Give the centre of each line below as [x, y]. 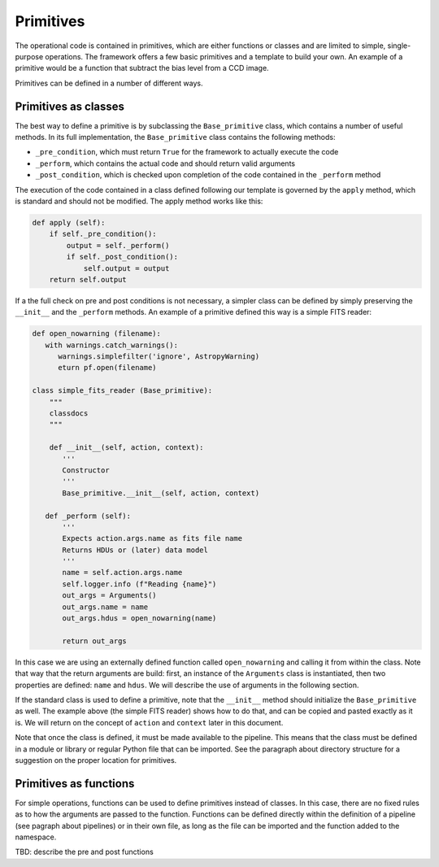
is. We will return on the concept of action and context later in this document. [149, 722]
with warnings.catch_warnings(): [112, 345]
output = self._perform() [118, 245]
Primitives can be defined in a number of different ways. [109, 83]
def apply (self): [69, 222]
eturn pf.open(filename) [108, 368]
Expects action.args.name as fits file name [152, 538]
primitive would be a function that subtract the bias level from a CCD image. [142, 68]
